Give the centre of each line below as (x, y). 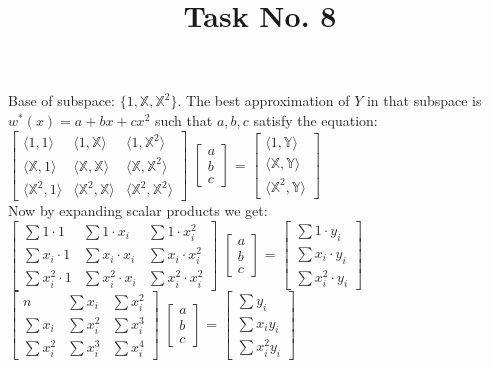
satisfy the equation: (315, 119)
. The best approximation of (263, 100)
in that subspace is (424, 100)
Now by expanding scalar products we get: (138, 210)
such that (183, 119)
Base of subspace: (61, 100)
